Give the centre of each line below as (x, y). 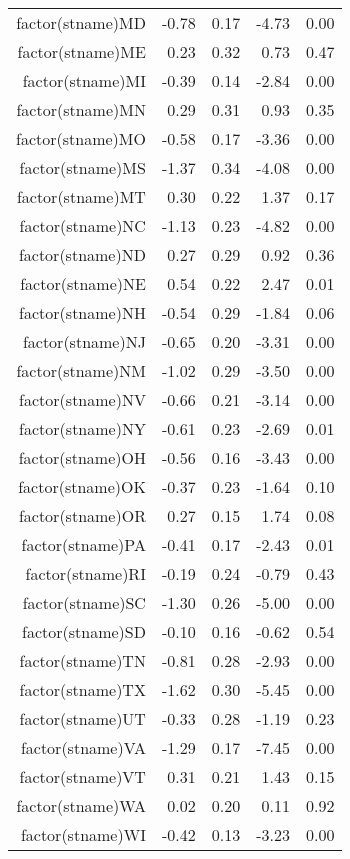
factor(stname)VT (82, 776)
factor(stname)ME (81, 51)
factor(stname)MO (81, 138)
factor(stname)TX (82, 689)
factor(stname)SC (84, 602)
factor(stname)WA (81, 805)
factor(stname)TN (82, 660)
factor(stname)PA (83, 544)
